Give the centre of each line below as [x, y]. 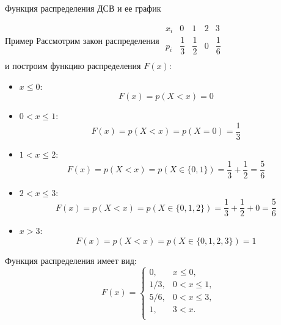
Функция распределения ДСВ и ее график [83, 8]
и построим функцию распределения [73, 66]
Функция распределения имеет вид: [71, 260]
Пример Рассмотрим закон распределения [82, 40]
